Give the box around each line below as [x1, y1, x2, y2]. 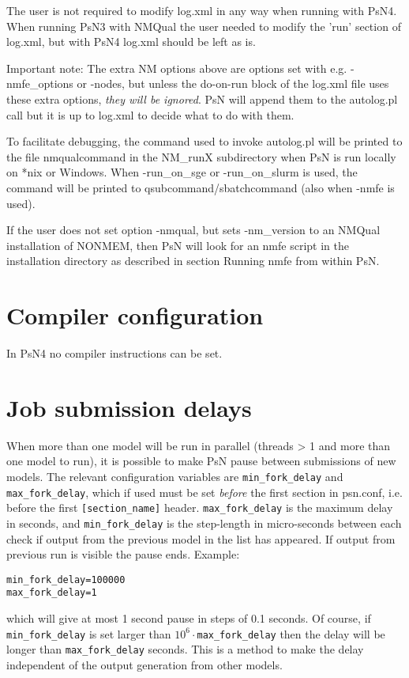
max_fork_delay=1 [6, 587, 97, 599]
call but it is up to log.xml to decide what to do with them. [6, 106, 295, 123]
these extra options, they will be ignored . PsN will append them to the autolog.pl [6, 90, 398, 107]
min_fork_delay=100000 [6, 574, 126, 585]
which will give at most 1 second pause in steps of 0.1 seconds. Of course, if [6, 610, 371, 627]
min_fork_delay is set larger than [6, 625, 171, 642]
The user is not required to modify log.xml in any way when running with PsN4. [6, 2, 397, 18]
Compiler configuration [6, 299, 264, 331]
